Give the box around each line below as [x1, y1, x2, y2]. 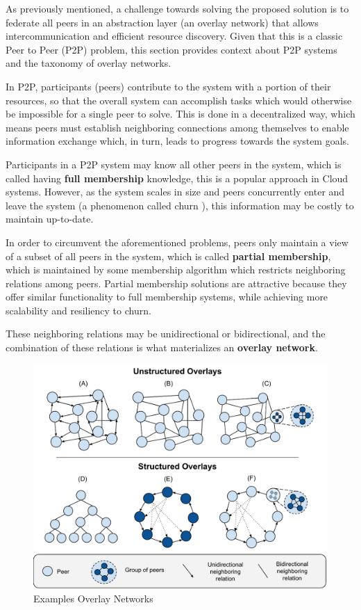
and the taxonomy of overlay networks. [6, 56, 171, 70]
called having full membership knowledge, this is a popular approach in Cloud [6, 170, 349, 185]
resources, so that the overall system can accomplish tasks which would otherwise [6, 93, 352, 107]
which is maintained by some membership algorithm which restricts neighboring [6, 262, 346, 277]
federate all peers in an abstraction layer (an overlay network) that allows [6, 15, 319, 29]
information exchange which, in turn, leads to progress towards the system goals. [6, 134, 349, 148]
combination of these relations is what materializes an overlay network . [6, 340, 318, 355]
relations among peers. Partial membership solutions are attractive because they [6, 275, 347, 290]
